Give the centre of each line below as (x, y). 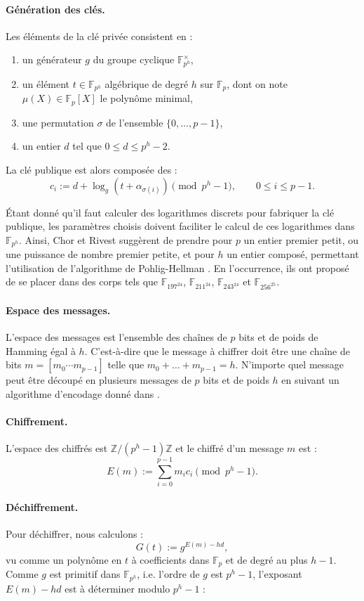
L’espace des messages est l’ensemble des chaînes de (116, 337)
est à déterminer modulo (117, 588)
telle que (126, 364)
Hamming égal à (41, 350)
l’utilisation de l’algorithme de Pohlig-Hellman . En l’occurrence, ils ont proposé (177, 267)
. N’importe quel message (290, 364)
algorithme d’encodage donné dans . (83, 393)
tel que (87, 146)
